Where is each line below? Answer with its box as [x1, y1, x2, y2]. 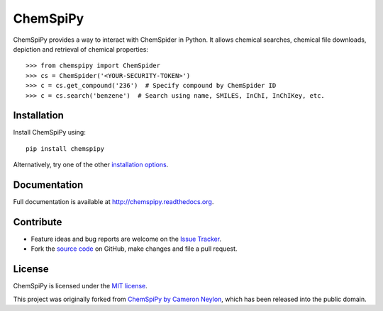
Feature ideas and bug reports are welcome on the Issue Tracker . [30, 234, 222, 243]
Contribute [13, 216, 62, 228]
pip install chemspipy [26, 145, 105, 152]
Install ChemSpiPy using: [13, 128, 87, 137]
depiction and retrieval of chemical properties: [13, 45, 149, 53]
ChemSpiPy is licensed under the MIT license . [13, 282, 148, 290]
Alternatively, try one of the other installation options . [13, 160, 169, 169]
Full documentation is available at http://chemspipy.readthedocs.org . [13, 198, 214, 206]
